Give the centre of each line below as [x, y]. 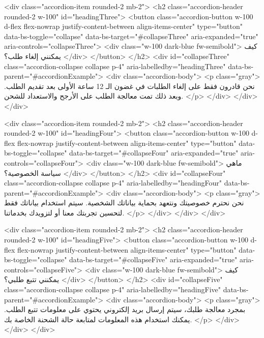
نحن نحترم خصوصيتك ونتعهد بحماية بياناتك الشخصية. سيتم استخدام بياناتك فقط [124, 203]
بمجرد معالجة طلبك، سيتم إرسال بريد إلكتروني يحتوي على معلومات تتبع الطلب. [125, 309]
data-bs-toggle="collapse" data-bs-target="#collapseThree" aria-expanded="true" [131, 36]
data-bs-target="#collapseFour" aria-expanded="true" [154, 153]
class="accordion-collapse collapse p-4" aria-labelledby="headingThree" [115, 66]
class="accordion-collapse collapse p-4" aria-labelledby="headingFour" [113, 183]
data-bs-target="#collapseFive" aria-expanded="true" [153, 259]
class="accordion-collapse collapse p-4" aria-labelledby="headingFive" [112, 289]
